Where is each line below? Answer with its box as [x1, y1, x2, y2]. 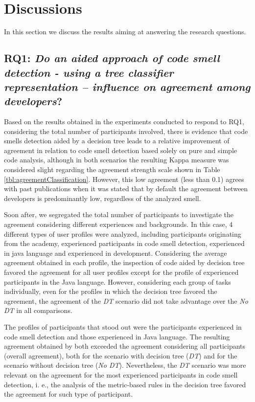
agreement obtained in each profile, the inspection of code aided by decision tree [4, 257, 245, 268]
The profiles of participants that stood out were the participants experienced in [4, 321, 242, 332]
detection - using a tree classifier [4, 65, 174, 80]
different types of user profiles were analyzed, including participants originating [4, 228, 241, 239]
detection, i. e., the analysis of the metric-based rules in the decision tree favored [4, 379, 246, 389]
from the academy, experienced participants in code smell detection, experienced [4, 238, 245, 248]
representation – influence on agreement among [4, 79, 251, 94]
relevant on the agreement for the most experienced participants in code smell [4, 369, 238, 380]
